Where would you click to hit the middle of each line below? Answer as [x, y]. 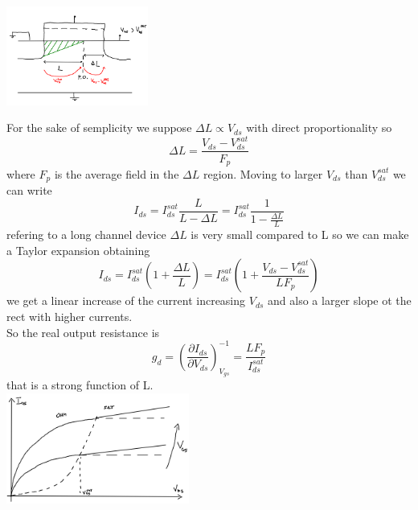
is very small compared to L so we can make [300, 234]
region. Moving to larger [263, 173]
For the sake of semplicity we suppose [99, 127]
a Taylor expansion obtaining [78, 250]
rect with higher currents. [70, 317]
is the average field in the [117, 173]
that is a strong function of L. [80, 384]
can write [29, 190]
